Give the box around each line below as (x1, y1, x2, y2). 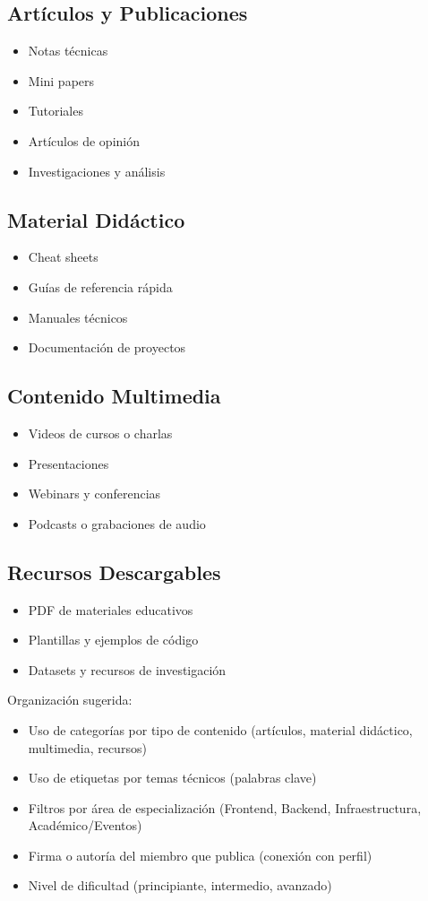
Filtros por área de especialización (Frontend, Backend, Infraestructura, (28, 798, 422, 817)
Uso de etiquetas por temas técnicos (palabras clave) (28, 768, 317, 787)
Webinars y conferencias (28, 484, 161, 503)
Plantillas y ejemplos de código (28, 630, 199, 649)
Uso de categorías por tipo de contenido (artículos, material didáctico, (28, 720, 413, 739)
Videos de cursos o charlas (28, 423, 173, 442)
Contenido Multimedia (7, 382, 221, 410)
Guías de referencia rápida (28, 277, 173, 296)
